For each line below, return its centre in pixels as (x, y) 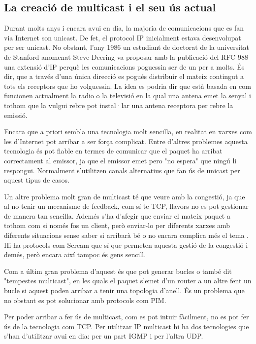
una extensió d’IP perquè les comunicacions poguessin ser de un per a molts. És (124, 66)
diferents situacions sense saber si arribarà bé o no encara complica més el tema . (126, 235)
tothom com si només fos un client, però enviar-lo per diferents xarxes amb (117, 225)
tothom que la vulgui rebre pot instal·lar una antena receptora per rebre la (119, 105)
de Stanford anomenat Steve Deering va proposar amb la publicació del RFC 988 (126, 57)
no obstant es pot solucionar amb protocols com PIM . (85, 300)
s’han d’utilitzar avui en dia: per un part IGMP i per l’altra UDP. (104, 336)
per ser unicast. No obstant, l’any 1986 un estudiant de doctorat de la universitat (127, 47)
